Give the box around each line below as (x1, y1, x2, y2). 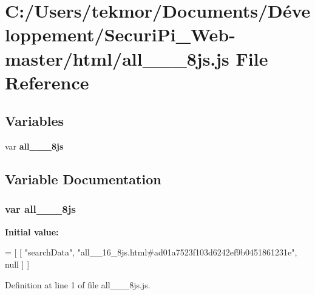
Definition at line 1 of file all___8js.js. (5, 278, 151, 291)
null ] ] (5, 257, 30, 270)
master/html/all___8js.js (5, 46, 229, 71)
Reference (5, 69, 89, 94)
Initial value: (5, 225, 59, 238)
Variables (5, 111, 64, 130)
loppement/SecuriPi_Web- (5, 22, 235, 47)
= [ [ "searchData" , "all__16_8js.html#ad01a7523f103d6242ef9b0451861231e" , (5, 246, 297, 259)
